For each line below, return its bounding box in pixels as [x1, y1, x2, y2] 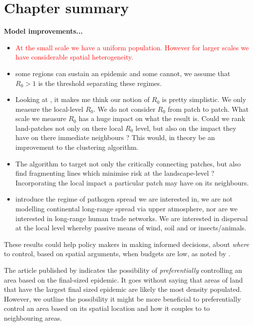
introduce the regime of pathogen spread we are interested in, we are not [15, 194, 233, 204]
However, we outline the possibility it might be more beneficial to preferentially [4, 293, 241, 304]
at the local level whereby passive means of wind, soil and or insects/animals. [15, 223, 247, 233]
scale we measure [15, 113, 66, 123]
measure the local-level [15, 103, 83, 114]
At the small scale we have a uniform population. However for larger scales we [15, 42, 249, 52]
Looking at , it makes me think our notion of [15, 94, 150, 104]
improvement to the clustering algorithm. [15, 142, 138, 152]
